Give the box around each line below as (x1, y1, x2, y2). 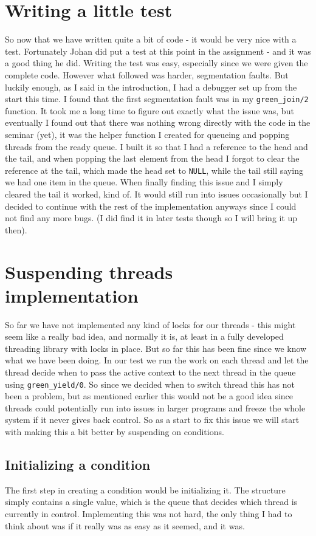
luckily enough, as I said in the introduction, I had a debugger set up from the (5, 80, 297, 93)
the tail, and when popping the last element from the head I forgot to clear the (5, 152, 300, 165)
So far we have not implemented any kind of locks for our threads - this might (5, 318, 296, 331)
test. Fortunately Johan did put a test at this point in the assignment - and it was (5, 44, 311, 57)
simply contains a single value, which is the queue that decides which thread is (5, 495, 298, 508)
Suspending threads (5, 259, 173, 284)
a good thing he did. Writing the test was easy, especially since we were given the (5, 57, 308, 69)
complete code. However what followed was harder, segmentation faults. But (5, 68, 289, 81)
